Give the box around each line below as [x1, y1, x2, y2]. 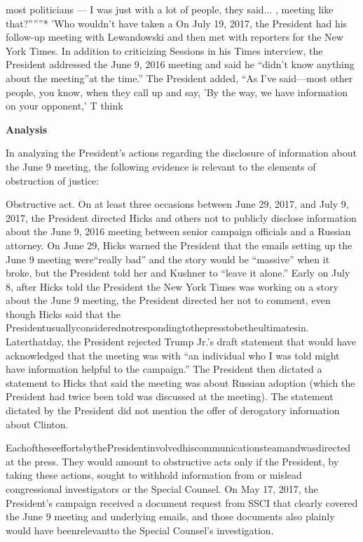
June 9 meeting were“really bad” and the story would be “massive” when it [6, 251, 330, 266]
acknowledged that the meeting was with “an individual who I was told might [6, 348, 340, 362]
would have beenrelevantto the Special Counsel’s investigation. [6, 522, 274, 537]
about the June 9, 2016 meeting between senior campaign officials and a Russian [6, 224, 351, 239]
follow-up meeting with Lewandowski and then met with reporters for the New [6, 29, 343, 44]
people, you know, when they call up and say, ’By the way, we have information [6, 84, 348, 99]
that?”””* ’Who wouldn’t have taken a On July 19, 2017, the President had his [6, 15, 348, 30]
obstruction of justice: [6, 173, 100, 187]
